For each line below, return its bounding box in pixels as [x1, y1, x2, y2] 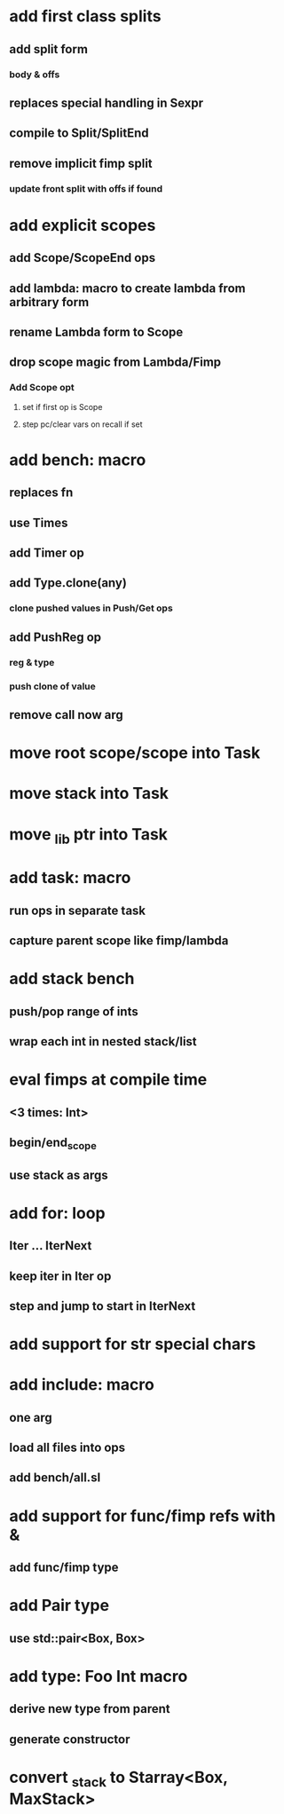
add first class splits [9, 6, 162, 27]
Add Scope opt [9, 382, 75, 394]
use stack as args [9, 1167, 108, 1182]
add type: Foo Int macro [9, 1666, 188, 1686]
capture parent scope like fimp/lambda [9, 934, 229, 949]
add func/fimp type [9, 1560, 119, 1575]
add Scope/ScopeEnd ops [9, 250, 156, 265]
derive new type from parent [9, 1701, 170, 1716]
